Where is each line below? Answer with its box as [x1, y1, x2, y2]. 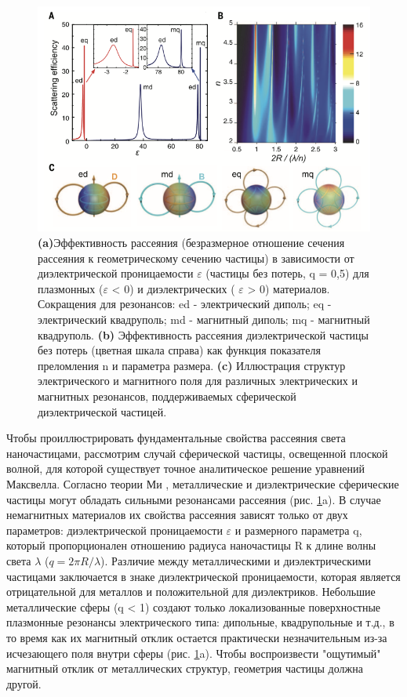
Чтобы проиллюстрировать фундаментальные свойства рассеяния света [6, 430, 346, 446]
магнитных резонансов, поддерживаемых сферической [38, 388, 296, 405]
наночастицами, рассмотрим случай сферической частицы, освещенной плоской [6, 445, 388, 461]
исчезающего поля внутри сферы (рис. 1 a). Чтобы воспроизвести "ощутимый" [6, 644, 381, 661]
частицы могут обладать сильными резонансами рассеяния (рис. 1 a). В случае [6, 491, 381, 507]
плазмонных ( [38, 280, 104, 296]
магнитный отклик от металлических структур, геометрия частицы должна [6, 660, 363, 677]
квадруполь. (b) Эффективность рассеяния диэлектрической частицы [38, 326, 369, 343]
